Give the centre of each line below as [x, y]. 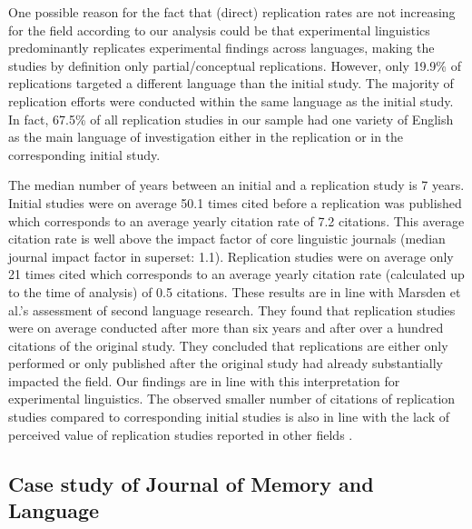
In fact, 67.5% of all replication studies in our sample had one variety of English [231, 119]
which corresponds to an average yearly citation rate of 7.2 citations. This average [236, 220]
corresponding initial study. [84, 154]
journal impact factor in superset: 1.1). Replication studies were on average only [231, 256]
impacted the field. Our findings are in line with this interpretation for [204, 380]
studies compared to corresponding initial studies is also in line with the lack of [229, 417]
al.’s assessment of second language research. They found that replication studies [232, 309]
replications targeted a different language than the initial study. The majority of [231, 83]
